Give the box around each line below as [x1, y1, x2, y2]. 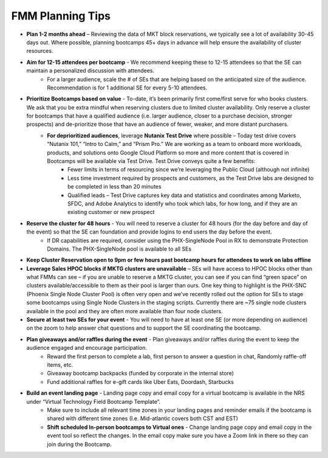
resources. [26, 47, 53, 55]
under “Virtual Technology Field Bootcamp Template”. [26, 398, 161, 405]
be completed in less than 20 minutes [67, 183, 162, 190]
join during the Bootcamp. [47, 440, 112, 448]
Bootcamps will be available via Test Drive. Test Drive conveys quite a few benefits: [47, 158, 256, 165]
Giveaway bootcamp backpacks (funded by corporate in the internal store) [47, 370, 234, 377]
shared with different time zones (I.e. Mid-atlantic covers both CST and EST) [47, 415, 238, 422]
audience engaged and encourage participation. [26, 344, 147, 352]
